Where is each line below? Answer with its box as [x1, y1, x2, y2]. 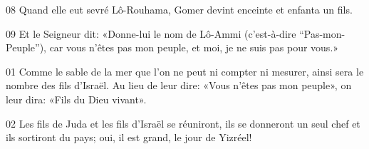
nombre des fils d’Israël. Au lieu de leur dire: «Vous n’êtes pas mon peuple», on [6, 78, 352, 93]
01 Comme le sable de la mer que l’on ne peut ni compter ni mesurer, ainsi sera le [6, 63, 364, 78]
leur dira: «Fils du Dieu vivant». [6, 91, 147, 106]
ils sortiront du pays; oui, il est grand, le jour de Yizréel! [6, 130, 252, 145]
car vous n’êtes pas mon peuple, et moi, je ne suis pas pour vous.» [49, 40, 339, 55]
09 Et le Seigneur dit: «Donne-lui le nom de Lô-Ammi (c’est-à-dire [6, 26, 296, 41]
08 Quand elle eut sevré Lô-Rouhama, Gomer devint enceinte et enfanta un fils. [6, 2, 353, 16]
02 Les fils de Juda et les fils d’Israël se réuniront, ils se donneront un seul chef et [6, 115, 360, 130]
